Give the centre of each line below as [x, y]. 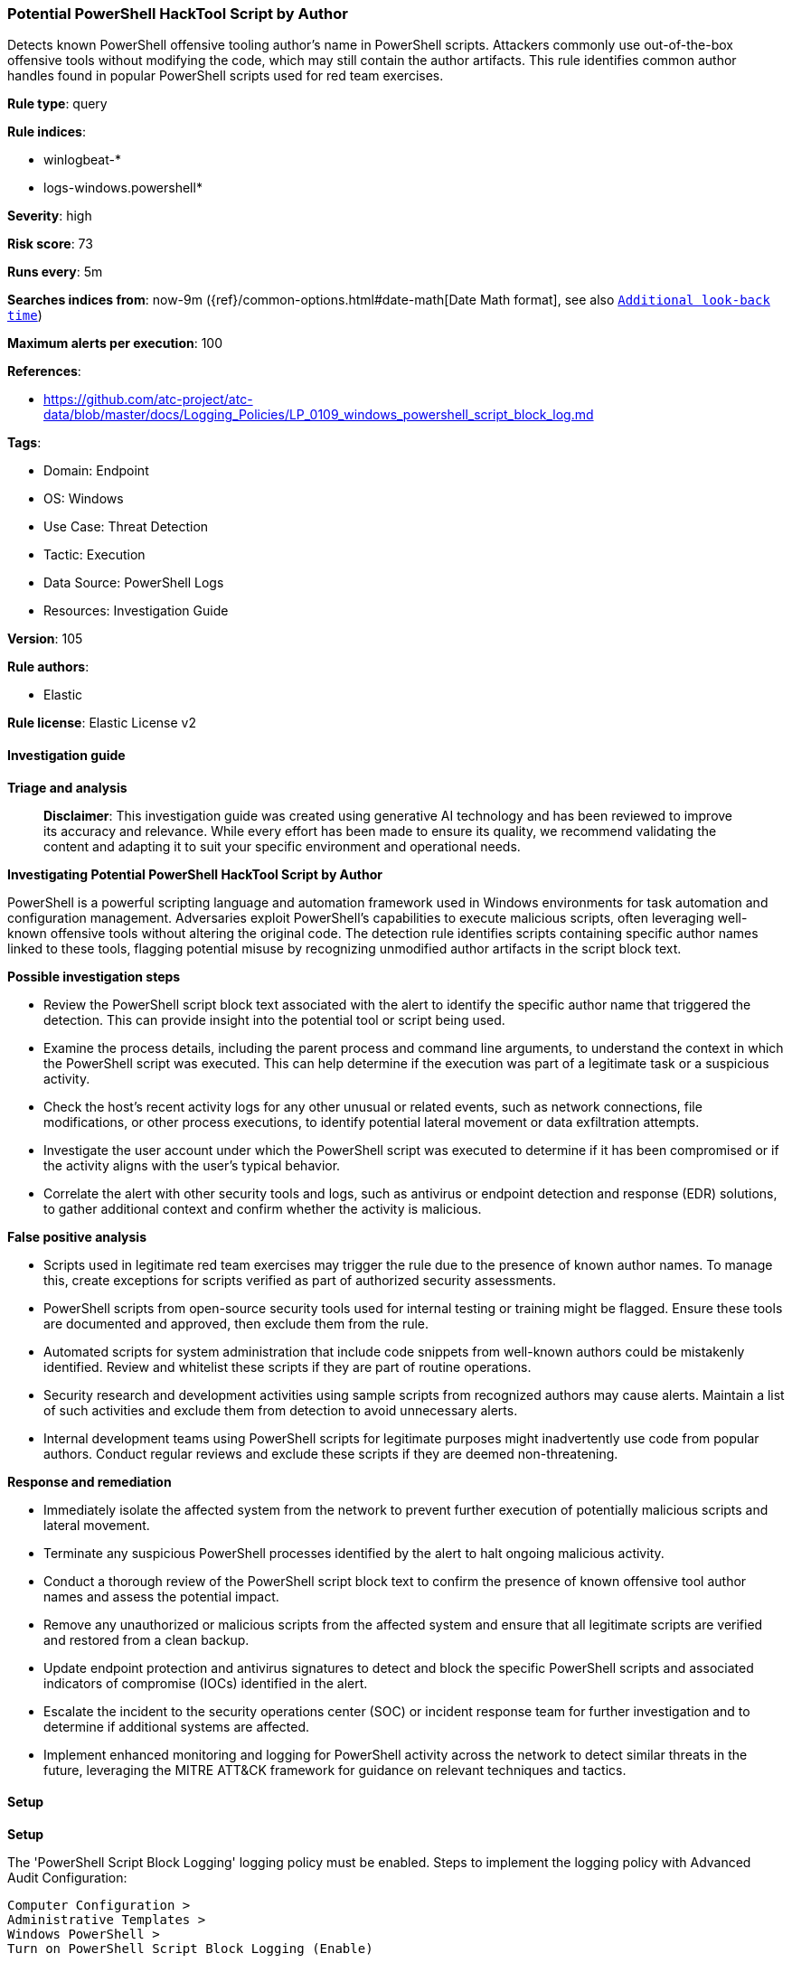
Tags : [24, 443]
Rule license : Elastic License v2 [102, 723]
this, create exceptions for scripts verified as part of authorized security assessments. [300, 1280]
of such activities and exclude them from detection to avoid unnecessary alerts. [281, 1410]
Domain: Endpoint [96, 471]
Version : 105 [45, 639]
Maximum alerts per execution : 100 [115, 343]
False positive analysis [77, 1236]
